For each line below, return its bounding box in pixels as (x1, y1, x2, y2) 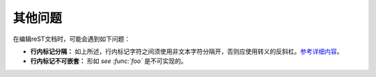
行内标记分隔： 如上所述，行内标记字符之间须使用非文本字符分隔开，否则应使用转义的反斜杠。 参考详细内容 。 (30, 47, 343, 55)
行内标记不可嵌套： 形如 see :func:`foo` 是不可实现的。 (30, 57, 187, 65)
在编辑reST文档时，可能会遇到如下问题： (13, 35, 131, 43)
